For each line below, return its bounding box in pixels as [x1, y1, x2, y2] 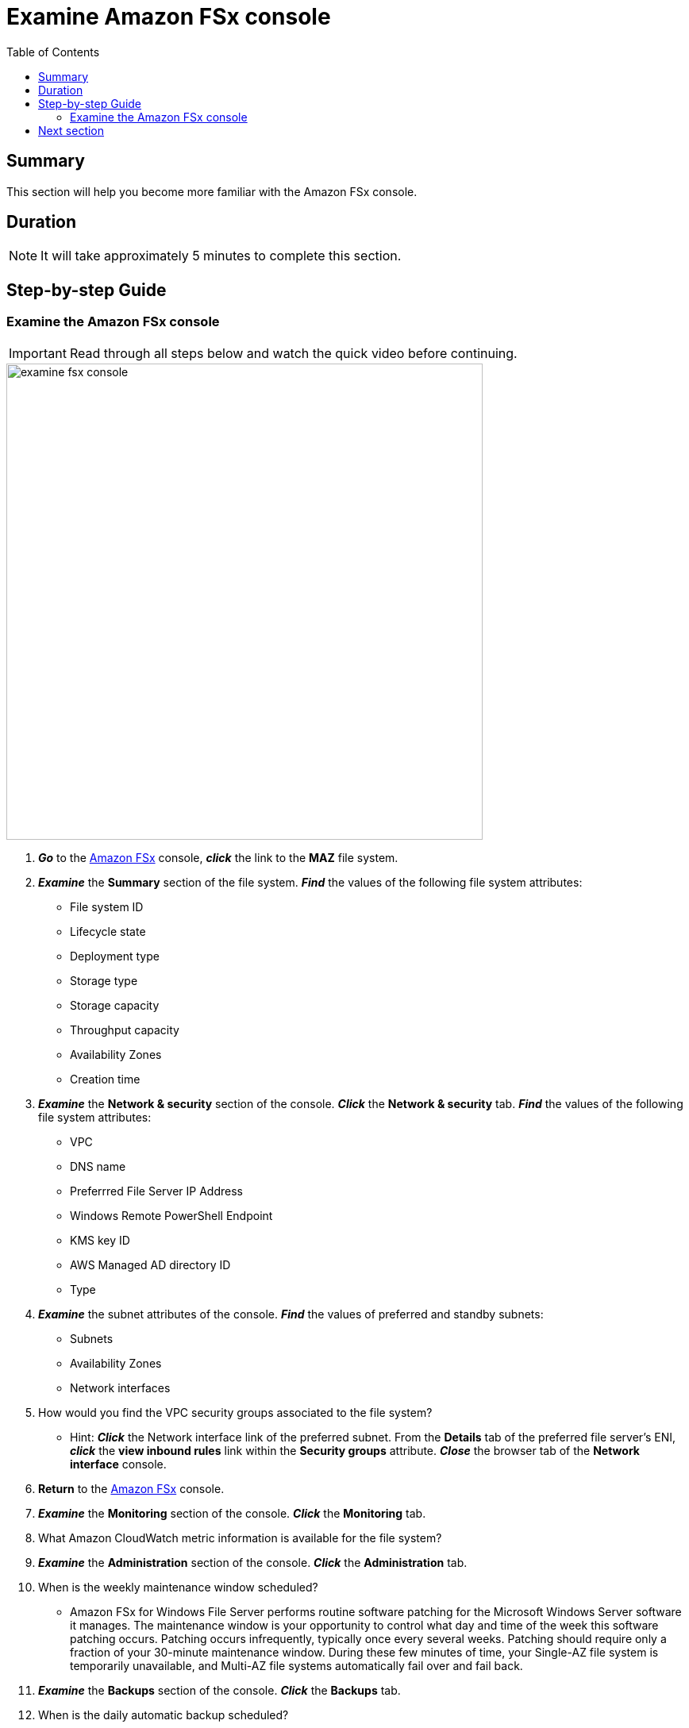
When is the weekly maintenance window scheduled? [38, 1580, 318, 1594]
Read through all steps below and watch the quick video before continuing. [69, 344, 518, 361]
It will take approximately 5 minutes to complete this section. [40, 248, 402, 264]
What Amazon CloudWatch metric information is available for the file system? [38, 1530, 442, 1545]
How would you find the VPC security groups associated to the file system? [38, 1405, 433, 1419]
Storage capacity [70, 998, 160, 1012]
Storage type [70, 973, 138, 987]
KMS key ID [70, 1233, 130, 1247]
